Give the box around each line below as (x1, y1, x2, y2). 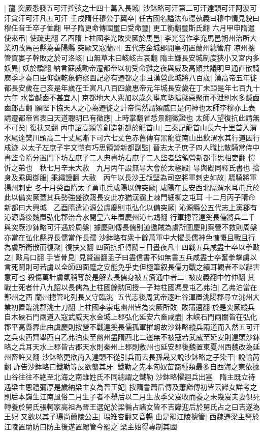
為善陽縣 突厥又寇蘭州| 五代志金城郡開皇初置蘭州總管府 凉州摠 (46, 42, 255, 53)
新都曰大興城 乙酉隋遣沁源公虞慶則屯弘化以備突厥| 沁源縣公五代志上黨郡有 (4, 201, 257, 212)
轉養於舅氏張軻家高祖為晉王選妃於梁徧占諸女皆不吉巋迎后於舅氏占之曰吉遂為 (4, 401, 260, 412)
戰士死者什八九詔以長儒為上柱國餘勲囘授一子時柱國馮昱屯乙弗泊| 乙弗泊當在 (4, 281, 257, 292)
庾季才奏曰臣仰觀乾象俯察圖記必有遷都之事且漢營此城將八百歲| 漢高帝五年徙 (4, 72, 257, 83)
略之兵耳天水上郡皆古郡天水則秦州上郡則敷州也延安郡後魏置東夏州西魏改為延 (4, 341, 260, 352)
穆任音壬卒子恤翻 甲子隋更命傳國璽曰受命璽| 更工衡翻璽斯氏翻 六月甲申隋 (4, 22, 248, 33)
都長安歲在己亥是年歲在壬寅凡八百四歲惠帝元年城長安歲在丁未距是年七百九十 (4, 82, 260, 93)
